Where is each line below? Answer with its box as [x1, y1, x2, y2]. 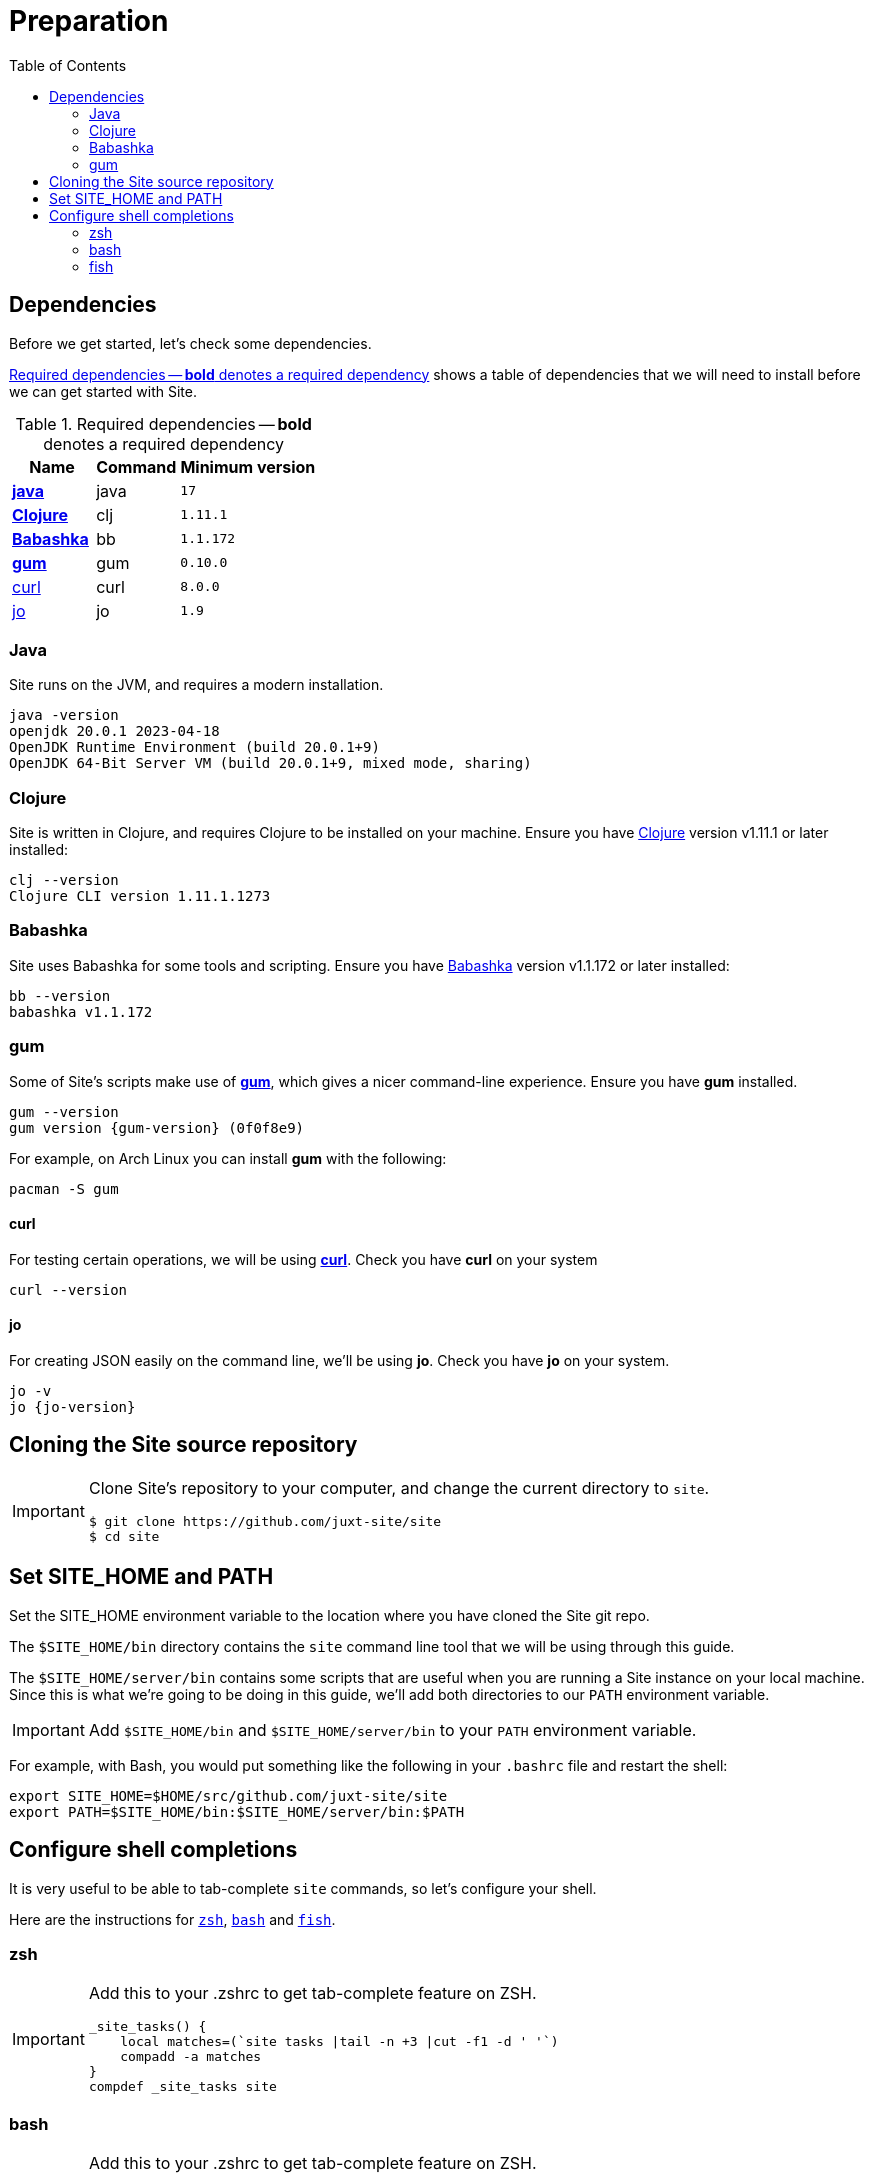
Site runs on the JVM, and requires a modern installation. [9, 676, 384, 694]
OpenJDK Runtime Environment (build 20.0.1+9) [9, 739, 380, 756]
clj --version [9, 872, 119, 889]
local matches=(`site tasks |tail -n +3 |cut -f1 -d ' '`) [120, 2034, 559, 2050]
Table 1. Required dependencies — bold [15, 413, 312, 434]
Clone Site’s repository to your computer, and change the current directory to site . [88, 1477, 710, 1498]
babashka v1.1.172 [9, 1003, 153, 1020]
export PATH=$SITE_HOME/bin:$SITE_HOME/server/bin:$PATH [9, 1803, 465, 1820]
